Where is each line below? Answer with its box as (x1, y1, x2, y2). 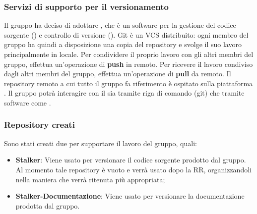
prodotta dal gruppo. (15, 200, 80, 211)
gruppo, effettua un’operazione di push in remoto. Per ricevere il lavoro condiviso (4, 58, 253, 69)
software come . (4, 97, 51, 107)
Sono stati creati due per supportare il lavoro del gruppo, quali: (4, 138, 197, 148)
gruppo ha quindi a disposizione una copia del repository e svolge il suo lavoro (4, 39, 242, 50)
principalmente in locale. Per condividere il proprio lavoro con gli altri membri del (4, 49, 254, 59)
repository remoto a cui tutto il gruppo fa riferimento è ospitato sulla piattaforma (4, 78, 253, 88)
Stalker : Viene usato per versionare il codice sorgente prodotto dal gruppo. (15, 155, 246, 165)
